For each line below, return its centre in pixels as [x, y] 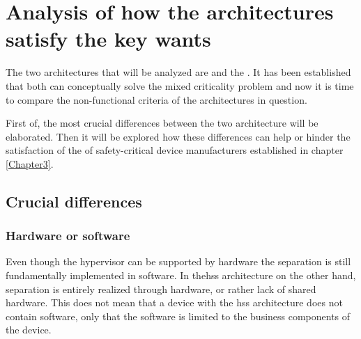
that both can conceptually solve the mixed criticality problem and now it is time [180, 85]
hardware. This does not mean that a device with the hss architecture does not [174, 302]
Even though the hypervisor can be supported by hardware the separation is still [178, 261]
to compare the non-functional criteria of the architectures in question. [156, 99]
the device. [29, 330]
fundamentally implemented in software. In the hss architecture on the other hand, [181, 275]
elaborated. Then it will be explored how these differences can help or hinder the [178, 136]
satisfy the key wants [108, 39]
